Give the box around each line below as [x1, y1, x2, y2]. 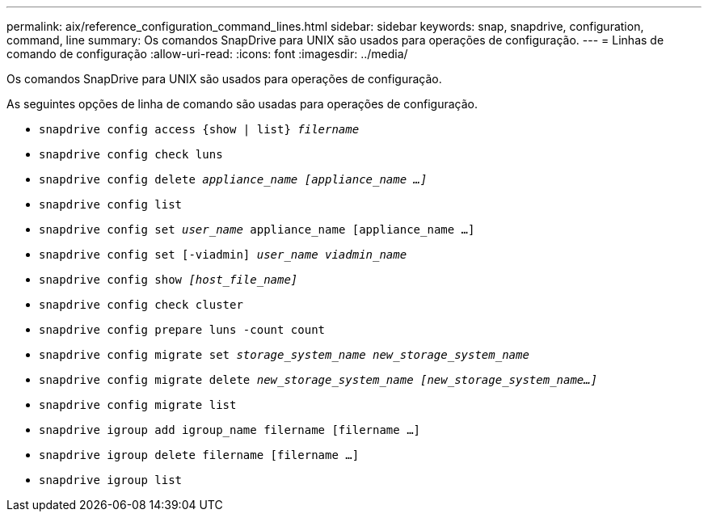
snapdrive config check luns [39, 148, 223, 161]
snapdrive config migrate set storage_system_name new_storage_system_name [39, 348, 529, 361]
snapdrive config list [39, 198, 183, 211]
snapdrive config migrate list [39, 398, 237, 411]
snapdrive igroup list [39, 474, 183, 486]
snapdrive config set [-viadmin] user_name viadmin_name [39, 248, 407, 261]
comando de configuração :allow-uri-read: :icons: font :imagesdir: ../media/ [6, 47, 408, 61]
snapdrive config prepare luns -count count [39, 323, 326, 336]
